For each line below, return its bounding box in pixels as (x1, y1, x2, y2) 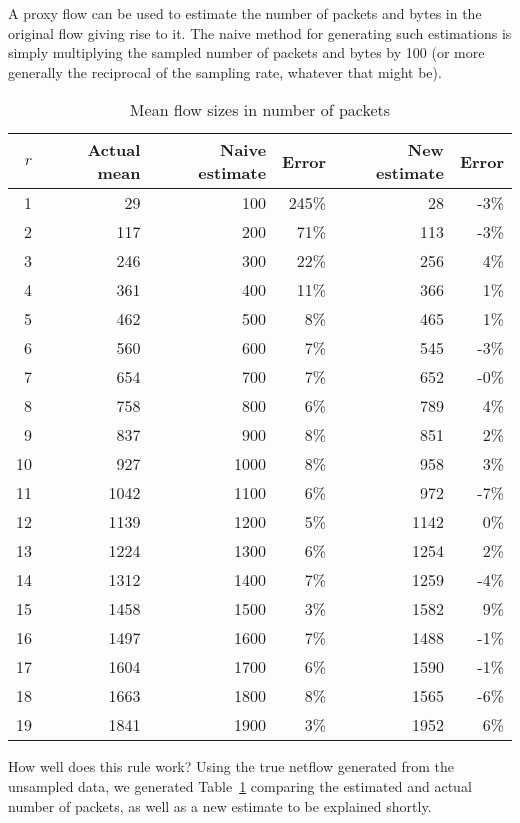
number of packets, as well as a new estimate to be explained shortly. (8, 795, 432, 816)
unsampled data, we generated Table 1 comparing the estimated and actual (8, 775, 472, 796)
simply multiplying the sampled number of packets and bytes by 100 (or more (8, 42, 485, 63)
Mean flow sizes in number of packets (129, 98, 391, 122)
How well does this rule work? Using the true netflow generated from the (8, 756, 455, 777)
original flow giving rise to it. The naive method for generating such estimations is (8, 22, 512, 43)
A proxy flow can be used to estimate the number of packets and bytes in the (8, 3, 482, 23)
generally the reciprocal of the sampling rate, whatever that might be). (8, 61, 442, 82)
